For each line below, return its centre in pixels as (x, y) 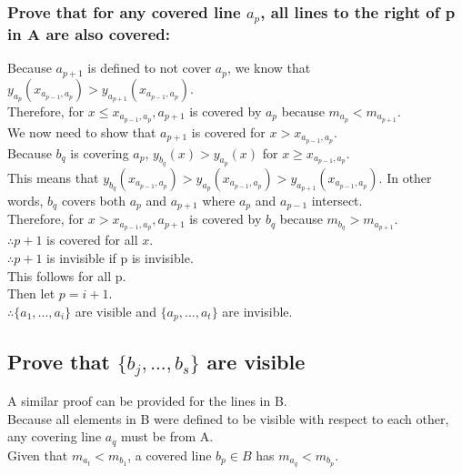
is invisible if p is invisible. (120, 257)
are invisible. (257, 311)
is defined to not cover (150, 68)
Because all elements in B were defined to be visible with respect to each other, (228, 418)
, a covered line (170, 455)
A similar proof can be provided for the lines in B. (147, 401)
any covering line (55, 436)
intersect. (337, 201)
